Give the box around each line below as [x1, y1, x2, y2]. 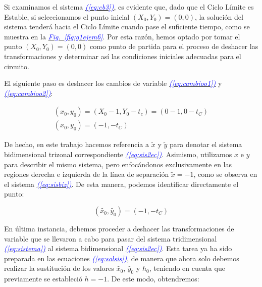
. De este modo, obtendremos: [107, 273, 199, 284]
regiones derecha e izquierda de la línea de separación [4, 169, 169, 179]
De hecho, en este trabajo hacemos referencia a [4, 139, 149, 150]
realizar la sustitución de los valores [4, 263, 114, 273]
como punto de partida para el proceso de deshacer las [89, 41, 258, 52]
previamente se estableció [4, 273, 82, 284]
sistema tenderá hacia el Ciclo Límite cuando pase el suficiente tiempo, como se [4, 21, 250, 32]
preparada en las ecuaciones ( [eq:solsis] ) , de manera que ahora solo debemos [4, 253, 239, 263]
